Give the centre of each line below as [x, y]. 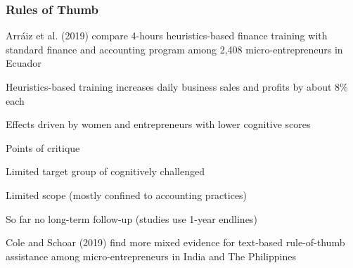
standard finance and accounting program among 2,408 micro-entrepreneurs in [174, 49]
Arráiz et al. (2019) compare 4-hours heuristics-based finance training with [167, 36]
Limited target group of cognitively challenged [105, 171]
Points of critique [43, 147]
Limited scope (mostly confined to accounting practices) [127, 194]
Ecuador [24, 63]
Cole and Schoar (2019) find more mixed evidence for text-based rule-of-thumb [175, 242]
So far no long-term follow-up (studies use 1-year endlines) [131, 218]
